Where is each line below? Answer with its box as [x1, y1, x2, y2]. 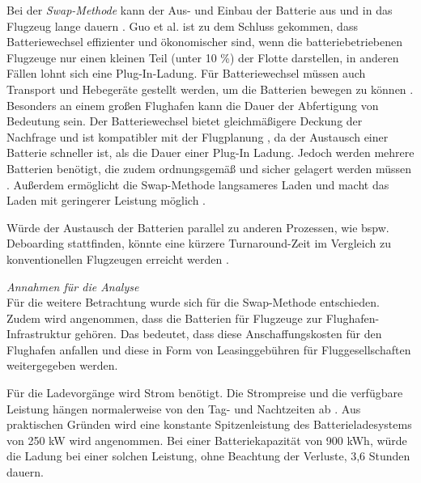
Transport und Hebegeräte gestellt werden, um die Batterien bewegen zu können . [6, 80, 414, 97]
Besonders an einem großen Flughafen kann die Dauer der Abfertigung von [6, 96, 379, 113]
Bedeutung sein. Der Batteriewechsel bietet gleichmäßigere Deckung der [6, 112, 363, 129]
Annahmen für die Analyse [6, 278, 139, 294]
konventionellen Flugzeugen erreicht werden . [6, 250, 229, 267]
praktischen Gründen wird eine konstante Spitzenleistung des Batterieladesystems [6, 416, 412, 433]
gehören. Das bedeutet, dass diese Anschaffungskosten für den [74, 325, 382, 342]
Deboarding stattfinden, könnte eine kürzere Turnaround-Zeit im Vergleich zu [6, 235, 391, 252]
